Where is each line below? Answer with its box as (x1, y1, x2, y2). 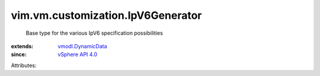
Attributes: (11, 62, 37, 69)
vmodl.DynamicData (57, 42, 107, 49)
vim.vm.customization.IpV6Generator (11, 9, 202, 22)
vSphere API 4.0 (57, 51, 98, 58)
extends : (11, 42, 34, 49)
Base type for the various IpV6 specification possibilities (25, 29, 163, 37)
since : (11, 51, 27, 58)
